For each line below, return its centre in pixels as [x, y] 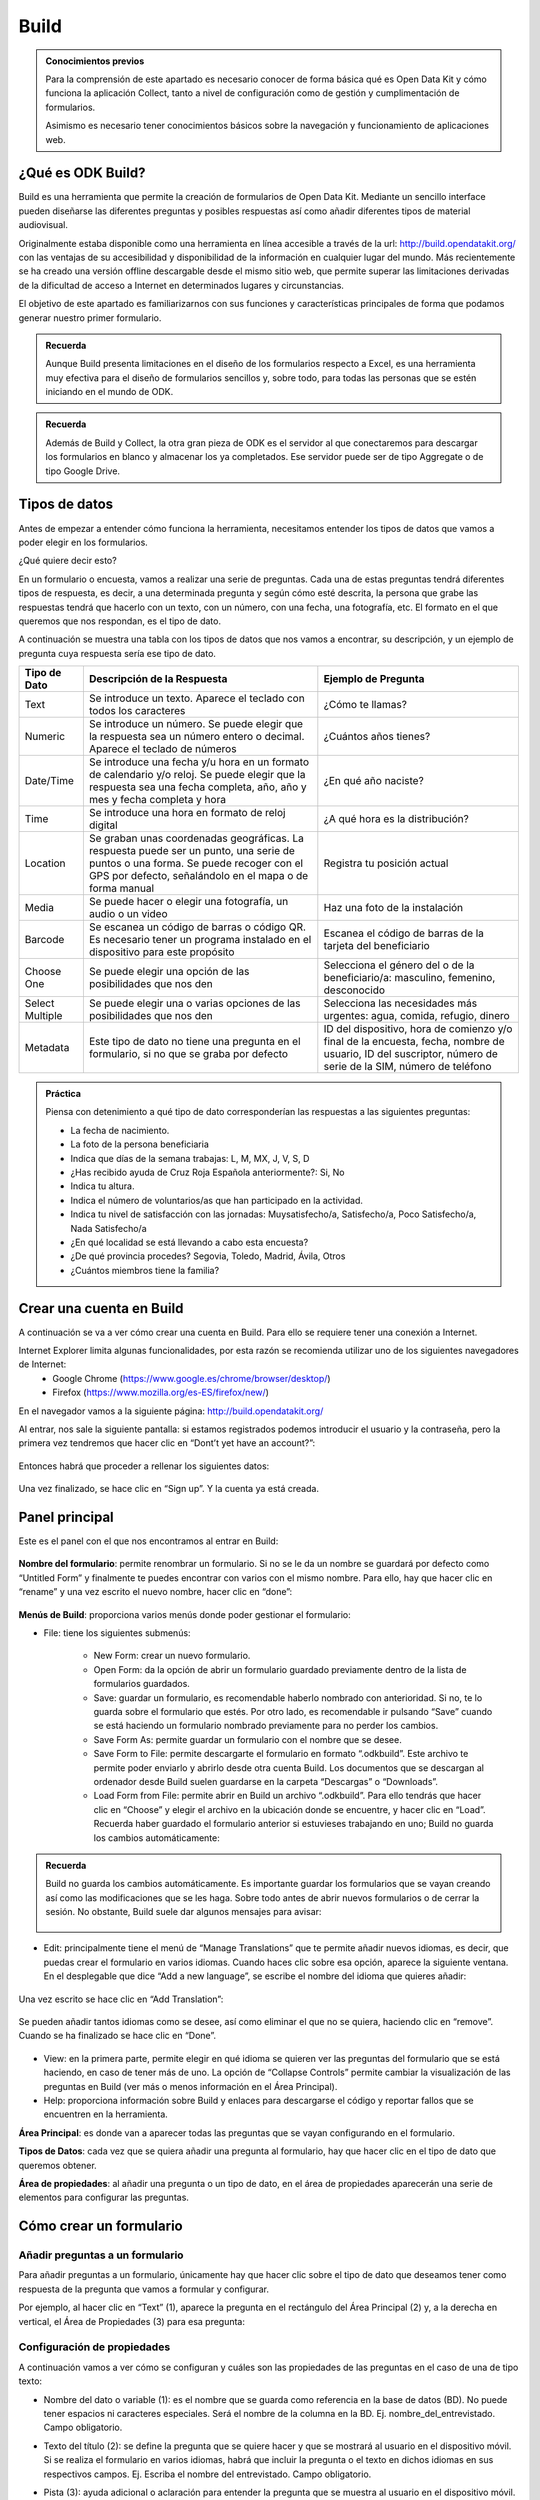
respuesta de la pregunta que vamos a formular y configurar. [144, 2289]
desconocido [354, 990]
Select [39, 1003]
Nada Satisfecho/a [108, 1228]
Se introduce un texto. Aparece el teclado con [196, 698]
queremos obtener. [57, 2165]
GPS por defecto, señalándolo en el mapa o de [198, 876]
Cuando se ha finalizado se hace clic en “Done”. [117, 2036]
